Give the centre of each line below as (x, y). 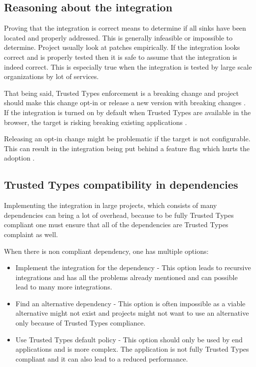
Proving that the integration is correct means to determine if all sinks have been (125, 28)
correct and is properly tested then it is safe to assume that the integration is (121, 57)
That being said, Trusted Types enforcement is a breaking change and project (121, 93)
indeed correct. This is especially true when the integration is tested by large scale (128, 66)
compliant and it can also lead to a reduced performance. (102, 358)
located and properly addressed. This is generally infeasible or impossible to (118, 37)
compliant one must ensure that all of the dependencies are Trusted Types (116, 224)
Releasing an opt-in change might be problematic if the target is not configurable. (127, 139)
